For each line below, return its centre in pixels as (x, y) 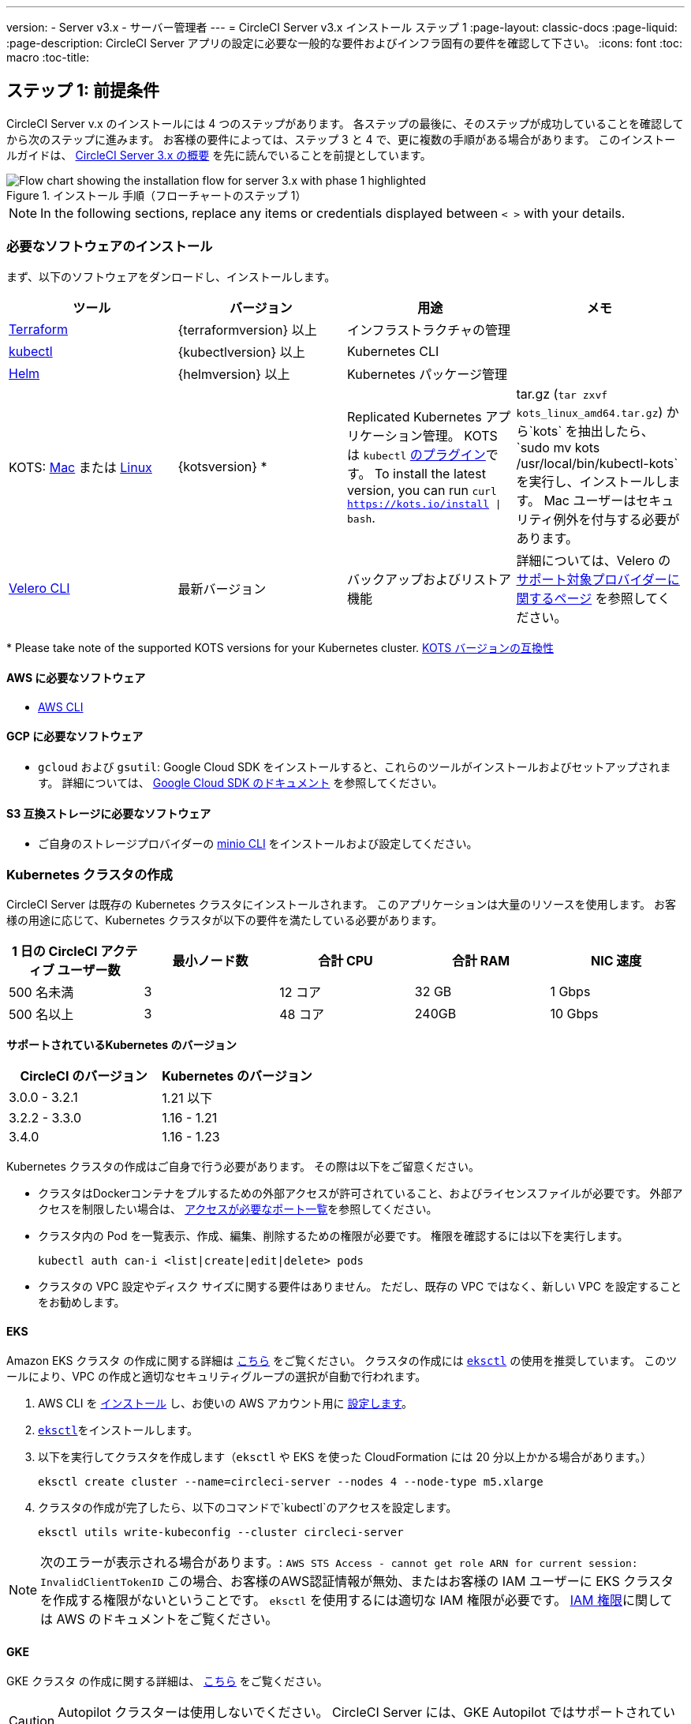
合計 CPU (345, 961)
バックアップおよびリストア (430, 579)
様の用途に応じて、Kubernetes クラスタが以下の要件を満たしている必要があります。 (225, 920)
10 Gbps (574, 1014)
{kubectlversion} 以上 (241, 352)
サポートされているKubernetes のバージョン (122, 1045)
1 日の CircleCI (55, 951)
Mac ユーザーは (590, 500)
